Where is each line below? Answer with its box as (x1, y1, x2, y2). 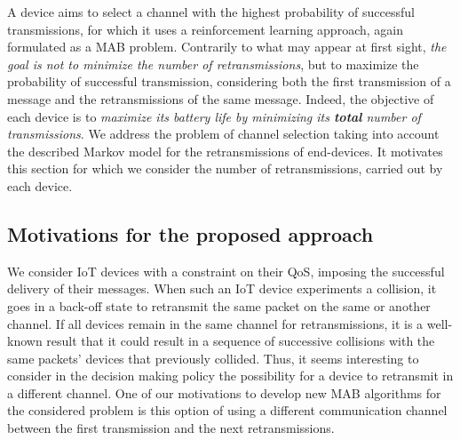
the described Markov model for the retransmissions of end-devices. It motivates (7, 141, 443, 160)
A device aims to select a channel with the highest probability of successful (7, 3, 415, 20)
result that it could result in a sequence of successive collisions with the (46, 332, 435, 350)
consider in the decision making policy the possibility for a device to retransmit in (7, 366, 454, 385)
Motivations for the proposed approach (7, 220, 374, 247)
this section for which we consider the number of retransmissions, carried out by (7, 159, 443, 178)
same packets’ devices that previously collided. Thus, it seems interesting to (7, 348, 419, 367)
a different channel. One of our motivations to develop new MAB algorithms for (7, 383, 441, 402)
